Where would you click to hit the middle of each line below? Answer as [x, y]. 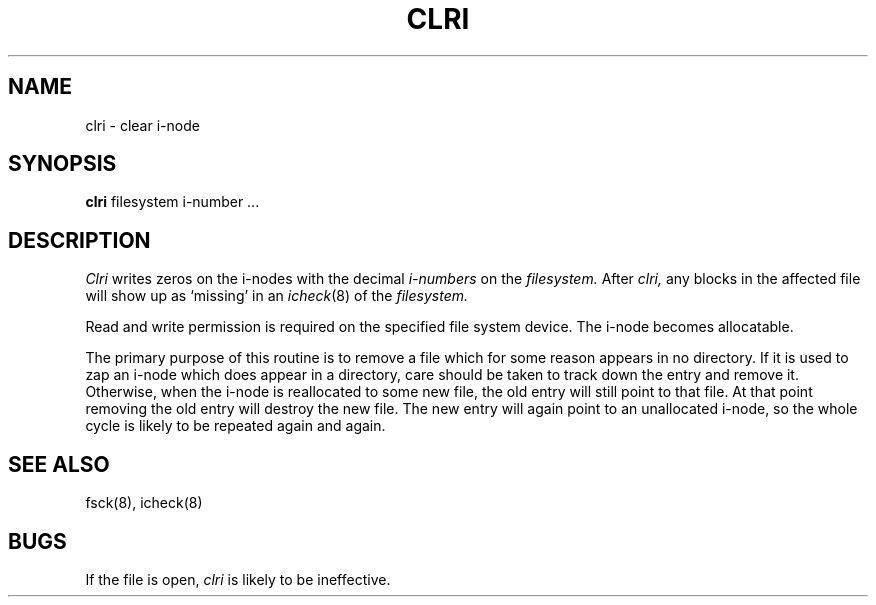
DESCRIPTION [79, 240]
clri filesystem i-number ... [172, 202]
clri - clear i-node [142, 125]
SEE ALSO [59, 464]
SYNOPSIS [62, 164]
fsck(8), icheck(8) [144, 503]
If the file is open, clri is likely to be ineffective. [238, 579]
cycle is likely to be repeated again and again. [235, 426]
